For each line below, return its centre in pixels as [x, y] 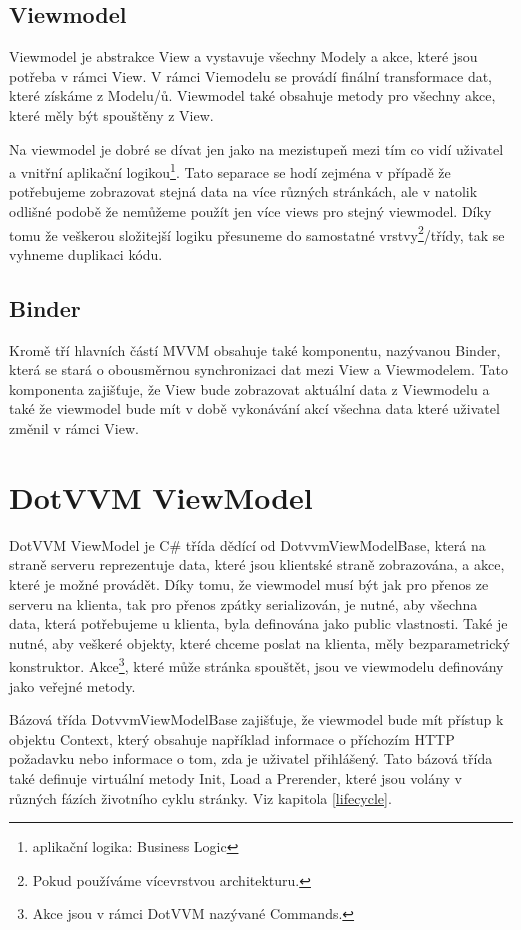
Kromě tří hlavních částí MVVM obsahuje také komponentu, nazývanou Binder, [255, 349]
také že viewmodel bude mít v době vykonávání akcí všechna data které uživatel [254, 408]
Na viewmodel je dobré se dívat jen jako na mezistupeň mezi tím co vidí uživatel [256, 148]
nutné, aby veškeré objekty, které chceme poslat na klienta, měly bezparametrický [259, 642]
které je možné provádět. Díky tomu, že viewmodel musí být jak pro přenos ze [249, 583]
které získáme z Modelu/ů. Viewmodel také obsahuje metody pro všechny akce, [252, 95]
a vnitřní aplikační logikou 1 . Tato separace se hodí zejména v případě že [230, 170]
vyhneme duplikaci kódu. [86, 253]
